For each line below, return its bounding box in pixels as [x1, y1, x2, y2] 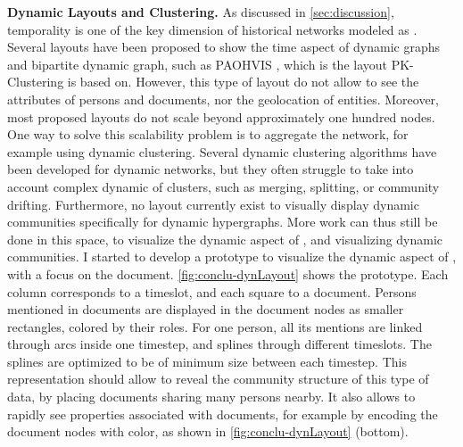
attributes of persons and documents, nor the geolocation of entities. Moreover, [7, 89, 439, 108]
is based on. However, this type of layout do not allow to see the [67, 72, 419, 91]
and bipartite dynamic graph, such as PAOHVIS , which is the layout [7, 54, 387, 73]
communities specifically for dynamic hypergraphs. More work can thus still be [7, 212, 438, 231]
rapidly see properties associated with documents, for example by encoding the [7, 404, 438, 423]
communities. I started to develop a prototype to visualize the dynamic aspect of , [7, 247, 457, 266]
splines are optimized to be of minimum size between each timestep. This [7, 352, 407, 370]
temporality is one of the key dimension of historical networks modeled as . [7, 20, 418, 38]
